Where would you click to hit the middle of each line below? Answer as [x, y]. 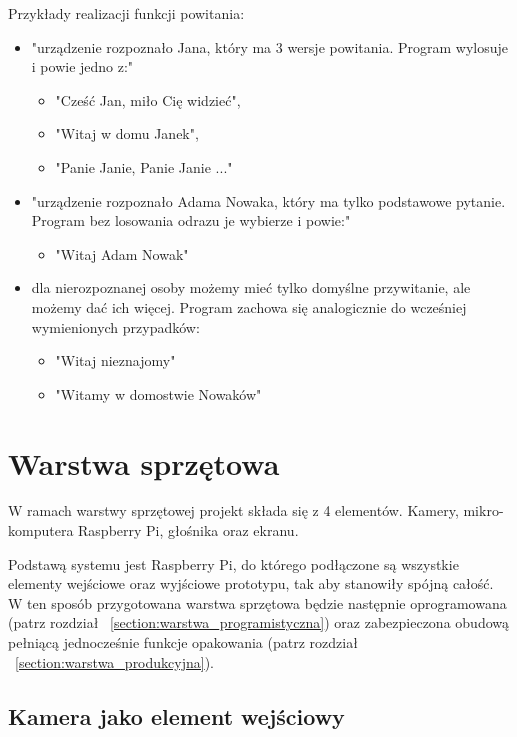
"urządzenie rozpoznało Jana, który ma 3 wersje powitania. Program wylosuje [270, 46]
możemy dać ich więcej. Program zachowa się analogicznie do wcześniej [249, 306]
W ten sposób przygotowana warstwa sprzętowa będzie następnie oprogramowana [257, 602]
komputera [41, 530]
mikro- [483, 510]
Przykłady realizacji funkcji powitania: [126, 13]
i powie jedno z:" [82, 66]
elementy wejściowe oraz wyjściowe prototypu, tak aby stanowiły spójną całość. [251, 583]
